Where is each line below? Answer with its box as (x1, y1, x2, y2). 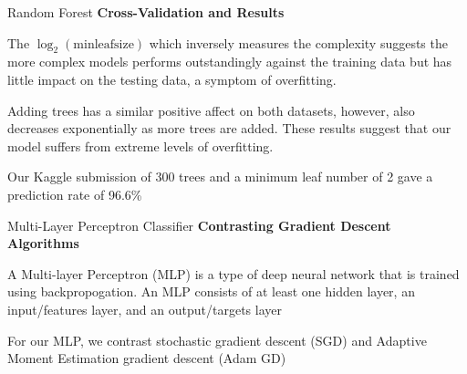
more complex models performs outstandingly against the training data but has (7, 52, 452, 71)
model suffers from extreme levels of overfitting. (7, 136, 274, 155)
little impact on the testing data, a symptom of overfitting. (7, 69, 337, 88)
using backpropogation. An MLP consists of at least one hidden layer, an (7, 282, 415, 301)
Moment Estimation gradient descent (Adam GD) (7, 348, 286, 368)
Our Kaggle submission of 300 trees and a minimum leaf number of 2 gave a (7, 167, 433, 186)
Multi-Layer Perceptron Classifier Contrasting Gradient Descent (7, 215, 391, 234)
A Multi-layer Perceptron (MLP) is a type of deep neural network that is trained (7, 264, 460, 283)
